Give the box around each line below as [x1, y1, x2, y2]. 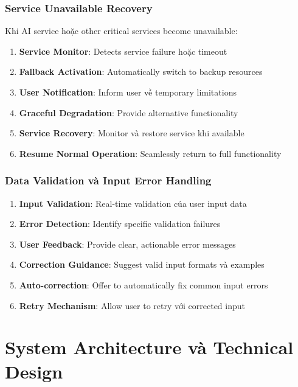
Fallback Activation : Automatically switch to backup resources [19, 65, 263, 78]
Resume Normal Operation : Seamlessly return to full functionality [19, 147, 282, 159]
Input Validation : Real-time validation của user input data [19, 197, 247, 209]
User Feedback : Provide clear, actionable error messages [19, 237, 236, 250]
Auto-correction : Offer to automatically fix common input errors [19, 278, 268, 291]
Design [5, 358, 63, 383]
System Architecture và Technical [5, 335, 294, 360]
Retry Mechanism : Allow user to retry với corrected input [19, 299, 246, 312]
